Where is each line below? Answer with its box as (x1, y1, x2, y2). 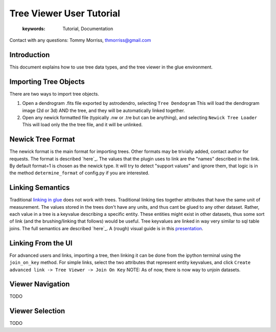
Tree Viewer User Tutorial (9, 8, 120, 19)
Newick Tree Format (9, 135, 75, 144)
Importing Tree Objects (9, 77, 85, 86)
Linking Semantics (9, 183, 70, 192)
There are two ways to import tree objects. (9, 91, 99, 97)
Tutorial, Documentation (62, 26, 113, 32)
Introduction (9, 50, 50, 59)
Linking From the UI (9, 238, 73, 248)
